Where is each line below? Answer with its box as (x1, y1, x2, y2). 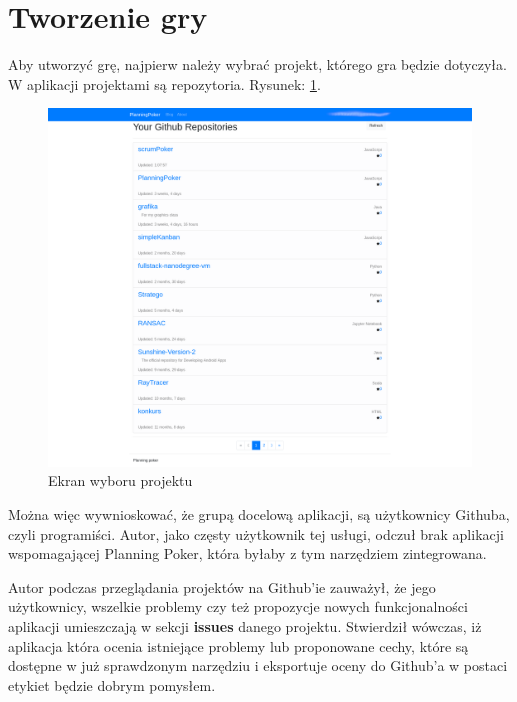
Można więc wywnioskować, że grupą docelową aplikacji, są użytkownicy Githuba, (8, 504, 510, 525)
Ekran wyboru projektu (48, 470, 193, 491)
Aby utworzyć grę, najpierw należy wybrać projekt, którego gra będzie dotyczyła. (8, 54, 507, 75)
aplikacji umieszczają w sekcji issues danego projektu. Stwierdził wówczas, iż (8, 616, 482, 637)
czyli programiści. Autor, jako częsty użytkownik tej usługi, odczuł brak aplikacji (8, 523, 504, 544)
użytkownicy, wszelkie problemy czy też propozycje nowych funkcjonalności (8, 596, 468, 617)
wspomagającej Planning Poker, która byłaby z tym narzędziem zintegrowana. (8, 543, 487, 564)
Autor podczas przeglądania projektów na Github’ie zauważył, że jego (8, 576, 436, 597)
